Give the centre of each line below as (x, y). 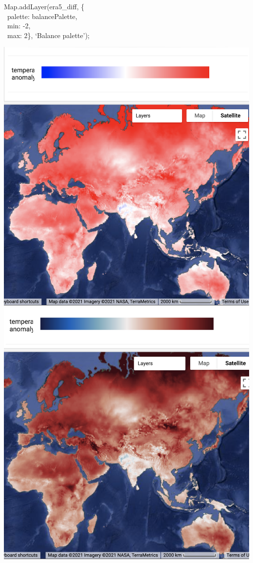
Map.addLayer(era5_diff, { (44, 6)
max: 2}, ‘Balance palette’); (48, 35)
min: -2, (19, 26)
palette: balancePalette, (42, 16)
